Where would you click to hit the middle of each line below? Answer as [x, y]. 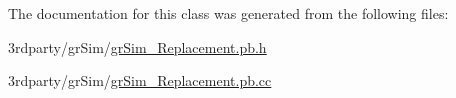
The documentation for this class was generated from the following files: [228, 13]
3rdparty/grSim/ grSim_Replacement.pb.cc [140, 80]
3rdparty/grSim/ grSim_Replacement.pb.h [137, 46]
